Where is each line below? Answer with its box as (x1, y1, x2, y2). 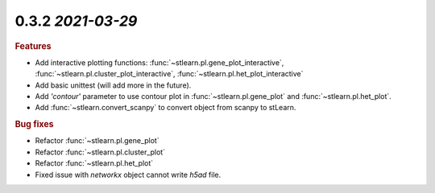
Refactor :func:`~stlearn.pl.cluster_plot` (35, 147, 165, 157)
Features (14, 40, 52, 51)
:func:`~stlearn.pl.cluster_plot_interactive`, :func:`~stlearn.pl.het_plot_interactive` (35, 69, 304, 79)
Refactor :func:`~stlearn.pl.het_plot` (35, 158, 154, 168)
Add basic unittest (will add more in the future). (35, 80, 192, 90)
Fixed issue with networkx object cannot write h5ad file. (35, 170, 222, 179)
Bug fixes (14, 119, 54, 130)
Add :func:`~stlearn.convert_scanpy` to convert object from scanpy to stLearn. (35, 103, 296, 113)
